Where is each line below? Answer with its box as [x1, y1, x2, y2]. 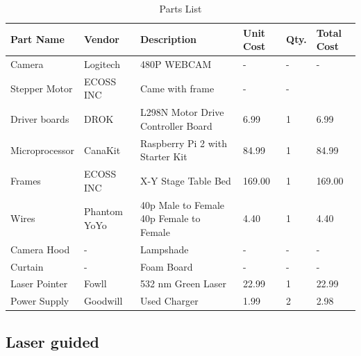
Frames [10, 173, 41, 187]
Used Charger [140, 294, 199, 308]
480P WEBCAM [140, 57, 212, 71]
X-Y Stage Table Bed [140, 173, 231, 187]
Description [140, 32, 196, 46]
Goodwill [84, 294, 123, 308]
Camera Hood [10, 241, 70, 256]
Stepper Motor [10, 80, 73, 95]
